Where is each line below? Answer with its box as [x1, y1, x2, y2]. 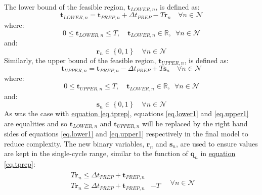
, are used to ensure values [176, 138, 258, 149]
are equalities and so [4, 118, 68, 128]
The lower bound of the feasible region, [4, 2, 125, 12]
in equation [200, 148, 236, 159]
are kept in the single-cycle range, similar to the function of [4, 148, 188, 159]
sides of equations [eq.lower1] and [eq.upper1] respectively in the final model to [4, 128, 248, 139]
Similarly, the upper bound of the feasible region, [4, 55, 156, 65]
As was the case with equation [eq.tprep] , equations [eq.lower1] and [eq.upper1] [4, 108, 249, 119]
